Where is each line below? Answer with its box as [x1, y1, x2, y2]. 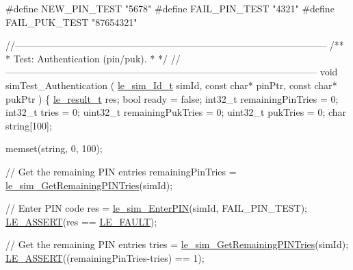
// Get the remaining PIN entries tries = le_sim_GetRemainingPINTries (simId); [5, 237, 349, 251]
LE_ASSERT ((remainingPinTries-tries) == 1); [5, 250, 205, 265]
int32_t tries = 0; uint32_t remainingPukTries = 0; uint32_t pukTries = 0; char [5, 105, 347, 119]
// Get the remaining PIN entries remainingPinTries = [5, 164, 237, 178]
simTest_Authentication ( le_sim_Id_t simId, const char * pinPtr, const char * [5, 77, 337, 92]
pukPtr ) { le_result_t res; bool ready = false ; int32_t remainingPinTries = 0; [5, 91, 339, 106]
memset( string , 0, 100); [5, 141, 103, 156]
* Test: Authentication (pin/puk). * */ [5, 51, 168, 65]
